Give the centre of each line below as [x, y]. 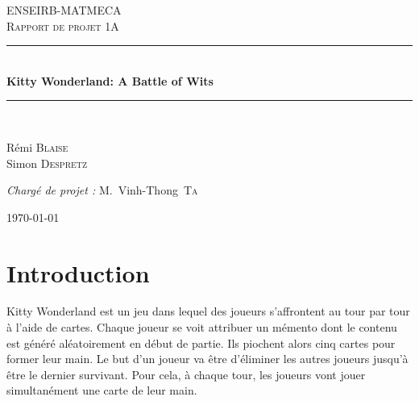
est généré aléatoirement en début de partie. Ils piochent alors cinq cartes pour [201, 343]
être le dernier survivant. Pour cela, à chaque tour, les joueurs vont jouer [186, 374]
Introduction [78, 272]
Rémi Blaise [37, 146]
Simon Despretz [47, 163]
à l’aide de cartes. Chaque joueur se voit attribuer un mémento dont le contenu [202, 327]
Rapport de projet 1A [63, 25]
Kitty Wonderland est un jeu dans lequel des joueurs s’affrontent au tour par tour [208, 311]
